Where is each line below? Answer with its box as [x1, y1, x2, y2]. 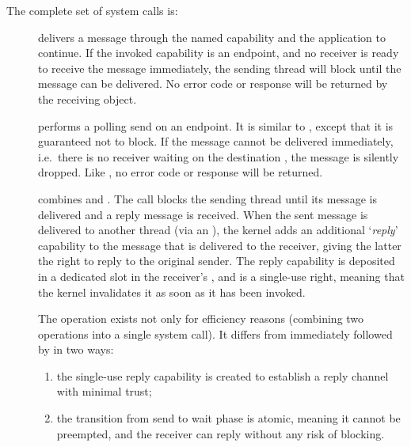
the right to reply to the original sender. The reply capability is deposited [38, 252, 395, 269]
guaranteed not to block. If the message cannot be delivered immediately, [38, 133, 394, 150]
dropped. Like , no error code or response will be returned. [38, 164, 323, 180]
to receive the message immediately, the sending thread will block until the [38, 59, 401, 76]
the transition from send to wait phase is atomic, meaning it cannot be [56, 410, 401, 426]
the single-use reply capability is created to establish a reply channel [56, 367, 389, 384]
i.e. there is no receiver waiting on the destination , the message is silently [38, 148, 399, 165]
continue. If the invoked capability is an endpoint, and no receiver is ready [38, 44, 399, 61]
